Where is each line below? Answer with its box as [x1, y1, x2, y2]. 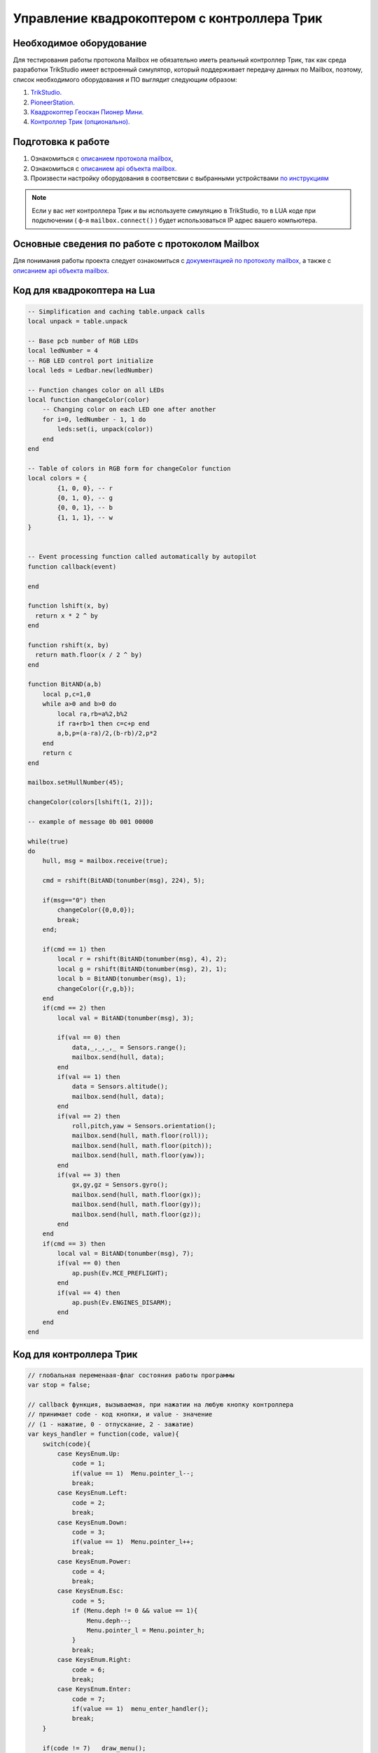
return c [42, 749, 73, 757]
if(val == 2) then [57, 1112, 120, 1120]
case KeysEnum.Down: [57, 1518, 128, 1527]
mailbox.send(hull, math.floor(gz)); [71, 1210, 202, 1218]
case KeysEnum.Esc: [57, 1587, 124, 1595]
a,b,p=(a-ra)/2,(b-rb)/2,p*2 [57, 729, 157, 738]
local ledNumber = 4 [27, 347, 98, 355]
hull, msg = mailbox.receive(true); [42, 857, 168, 865]
